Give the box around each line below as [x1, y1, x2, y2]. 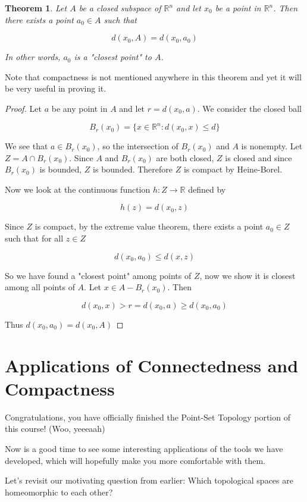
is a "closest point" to [74, 51, 152, 63]
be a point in [215, 2, 261, 14]
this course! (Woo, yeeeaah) [5, 422, 105, 435]
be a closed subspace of [79, 2, 161, 14]
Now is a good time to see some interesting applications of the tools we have [5, 442, 283, 454]
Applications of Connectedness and [5, 353, 299, 377]
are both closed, [156, 151, 214, 164]
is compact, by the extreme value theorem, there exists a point [35, 220, 264, 233]
